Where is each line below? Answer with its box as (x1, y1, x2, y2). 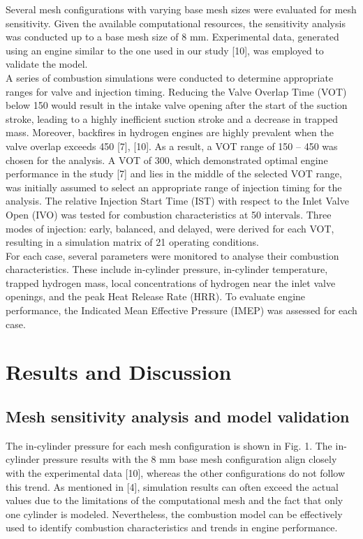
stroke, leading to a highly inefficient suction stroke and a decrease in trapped (6, 111, 339, 126)
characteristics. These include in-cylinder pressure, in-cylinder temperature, (6, 262, 328, 276)
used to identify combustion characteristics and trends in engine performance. (6, 520, 338, 535)
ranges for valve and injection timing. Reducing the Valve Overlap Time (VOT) (6, 84, 347, 98)
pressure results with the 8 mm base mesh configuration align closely (43, 452, 337, 466)
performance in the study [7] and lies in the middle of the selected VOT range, (6, 166, 342, 181)
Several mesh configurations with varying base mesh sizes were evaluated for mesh (6, 2, 357, 16)
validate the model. (6, 57, 88, 71)
